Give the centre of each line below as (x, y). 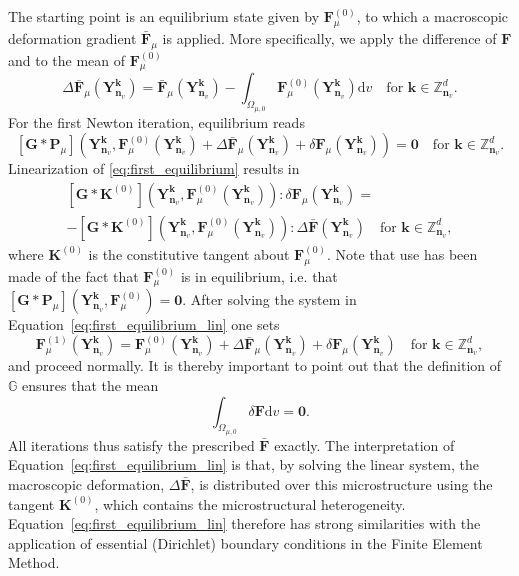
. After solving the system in (269, 299)
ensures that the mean (90, 385)
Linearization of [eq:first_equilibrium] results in (154, 168)
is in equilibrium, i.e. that (259, 275)
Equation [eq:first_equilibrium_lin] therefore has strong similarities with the (244, 523)
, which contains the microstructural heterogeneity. (250, 503)
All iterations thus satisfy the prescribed (131, 444)
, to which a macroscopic (432, 16)
